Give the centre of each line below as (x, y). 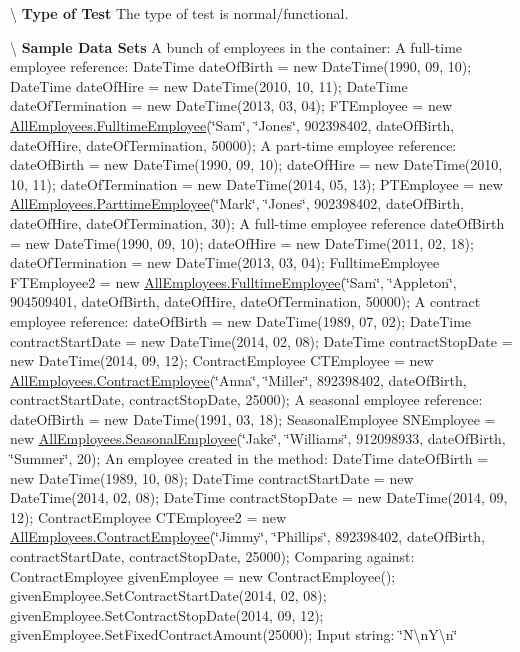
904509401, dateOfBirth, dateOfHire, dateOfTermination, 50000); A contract (245, 301)
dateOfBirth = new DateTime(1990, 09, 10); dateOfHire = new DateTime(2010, (256, 164)
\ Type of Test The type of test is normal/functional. (179, 13)
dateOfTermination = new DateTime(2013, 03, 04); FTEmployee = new (231, 105)
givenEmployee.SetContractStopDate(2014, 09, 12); (167, 614)
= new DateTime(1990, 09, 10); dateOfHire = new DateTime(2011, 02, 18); (242, 242)
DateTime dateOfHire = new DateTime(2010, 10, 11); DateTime (209, 85)
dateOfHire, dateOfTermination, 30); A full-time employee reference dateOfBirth (257, 222)
